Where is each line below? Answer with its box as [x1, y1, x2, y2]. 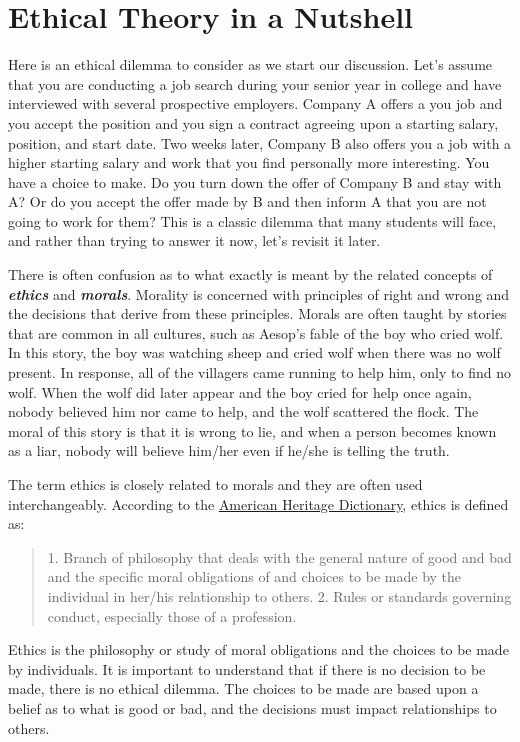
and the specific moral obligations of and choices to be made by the [47, 566, 462, 587]
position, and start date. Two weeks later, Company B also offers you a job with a [8, 132, 512, 153]
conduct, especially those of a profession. [47, 605, 297, 626]
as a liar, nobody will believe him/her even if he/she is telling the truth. [8, 440, 450, 461]
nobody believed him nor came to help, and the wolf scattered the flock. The [8, 401, 479, 422]
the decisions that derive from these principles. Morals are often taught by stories [8, 303, 507, 324]
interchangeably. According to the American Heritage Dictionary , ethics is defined [8, 493, 509, 514]
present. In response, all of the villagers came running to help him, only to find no [8, 362, 511, 383]
